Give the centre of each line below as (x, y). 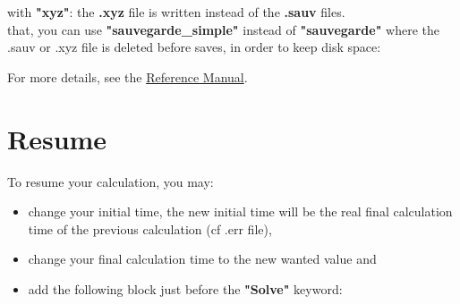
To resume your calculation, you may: (111, 181)
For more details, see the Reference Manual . (128, 76)
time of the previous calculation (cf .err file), (150, 228)
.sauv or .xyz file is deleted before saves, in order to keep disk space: (194, 47)
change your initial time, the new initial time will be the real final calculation (240, 211)
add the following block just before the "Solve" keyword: (185, 288)
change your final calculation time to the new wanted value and (202, 259)
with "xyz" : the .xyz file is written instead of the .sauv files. (176, 12)
